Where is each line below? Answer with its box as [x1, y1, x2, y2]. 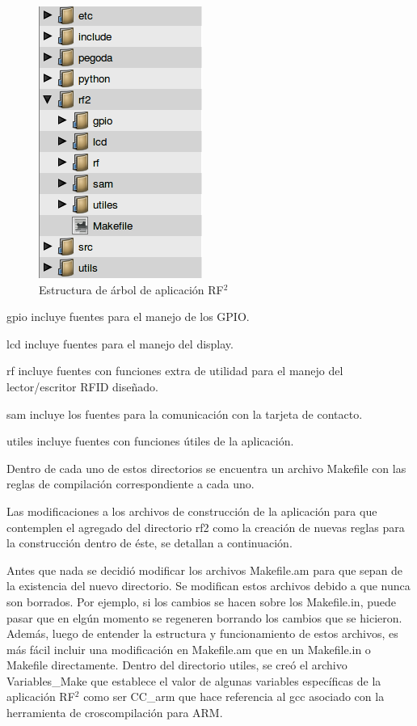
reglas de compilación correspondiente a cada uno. [6, 475, 255, 492]
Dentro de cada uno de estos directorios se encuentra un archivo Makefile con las [6, 459, 406, 476]
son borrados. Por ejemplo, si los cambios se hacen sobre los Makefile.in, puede [6, 593, 396, 610]
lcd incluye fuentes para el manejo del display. [6, 335, 234, 352]
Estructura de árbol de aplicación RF [39, 281, 224, 298]
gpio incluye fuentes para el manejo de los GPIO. [6, 308, 250, 325]
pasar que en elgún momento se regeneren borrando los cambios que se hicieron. [6, 609, 402, 626]
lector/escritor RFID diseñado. [6, 378, 158, 395]
